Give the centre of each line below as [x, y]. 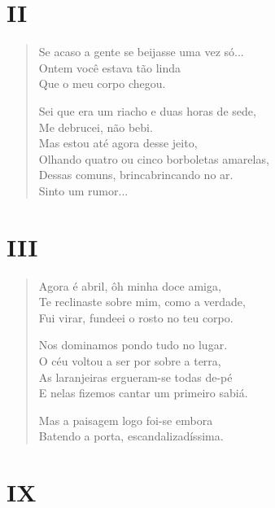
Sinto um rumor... [83, 190]
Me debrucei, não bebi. [96, 127]
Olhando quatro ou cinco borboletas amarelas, [154, 158]
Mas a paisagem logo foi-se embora [126, 420]
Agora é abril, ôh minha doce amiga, [130, 285]
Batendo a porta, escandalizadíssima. [131, 436]
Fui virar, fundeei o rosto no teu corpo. [136, 317]
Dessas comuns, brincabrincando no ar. [136, 175]
